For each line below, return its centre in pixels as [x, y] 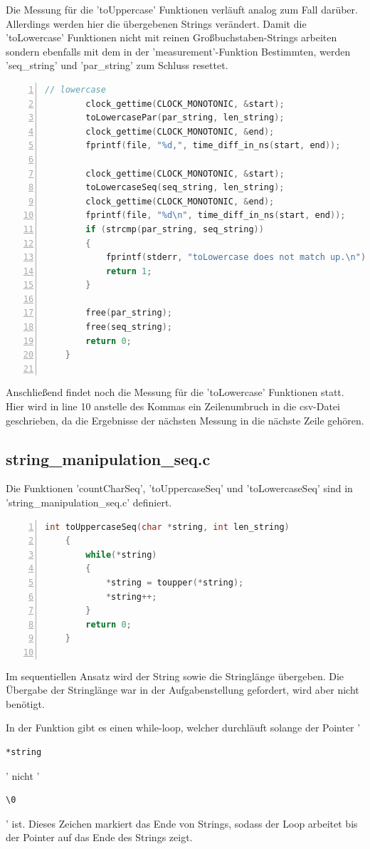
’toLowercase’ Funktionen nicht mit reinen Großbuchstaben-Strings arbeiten [171, 37]
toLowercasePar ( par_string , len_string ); [185, 118]
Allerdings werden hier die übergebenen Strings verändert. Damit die [156, 23]
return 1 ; [129, 271]
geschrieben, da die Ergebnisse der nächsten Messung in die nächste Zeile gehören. [185, 420]
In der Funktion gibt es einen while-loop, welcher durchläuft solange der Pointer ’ [183, 728]
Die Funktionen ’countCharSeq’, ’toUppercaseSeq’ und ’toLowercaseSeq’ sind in [179, 488]
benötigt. [25, 703]
